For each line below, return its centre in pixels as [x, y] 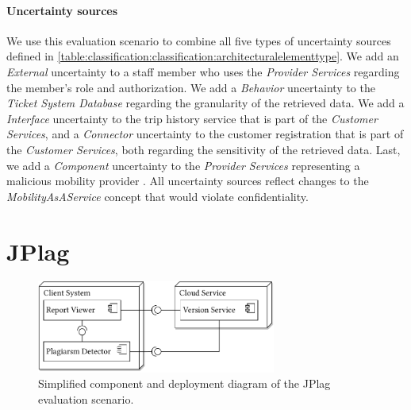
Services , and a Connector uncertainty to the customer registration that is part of [205, 134]
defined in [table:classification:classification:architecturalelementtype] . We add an [203, 56]
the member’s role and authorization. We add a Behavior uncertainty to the [191, 87]
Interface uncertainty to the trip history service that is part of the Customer [192, 118]
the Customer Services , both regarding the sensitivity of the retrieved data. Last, [204, 149]
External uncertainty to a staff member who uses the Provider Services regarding [203, 71]
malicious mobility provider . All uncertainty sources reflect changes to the [188, 181]
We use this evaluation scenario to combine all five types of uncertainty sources [199, 40]
